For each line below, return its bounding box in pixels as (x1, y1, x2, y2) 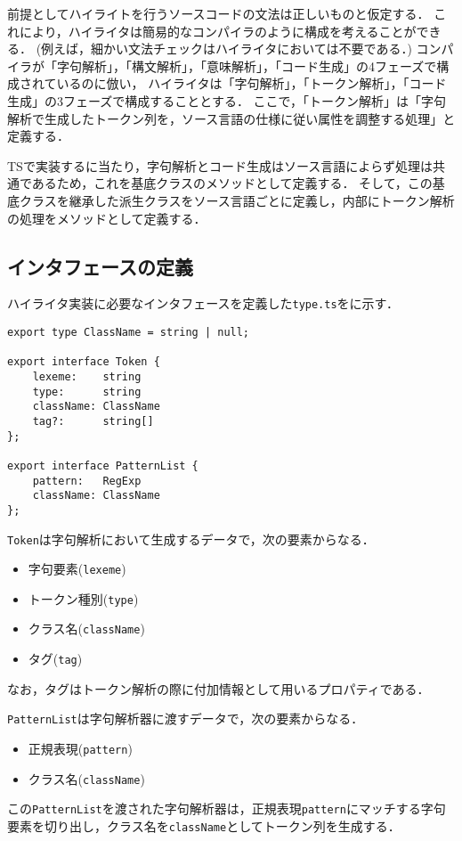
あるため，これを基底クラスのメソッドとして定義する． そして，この (31, 174, 433, 192)
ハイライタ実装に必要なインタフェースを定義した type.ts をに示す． (7, 294, 400, 313)
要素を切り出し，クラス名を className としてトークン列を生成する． (7, 817, 401, 836)
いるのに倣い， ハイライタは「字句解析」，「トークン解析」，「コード (56, 74, 447, 93)
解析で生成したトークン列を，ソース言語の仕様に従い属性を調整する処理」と (7, 109, 456, 127)
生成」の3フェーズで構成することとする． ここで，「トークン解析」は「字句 (7, 91, 446, 110)
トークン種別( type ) (28, 589, 139, 608)
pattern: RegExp (32, 474, 142, 487)
